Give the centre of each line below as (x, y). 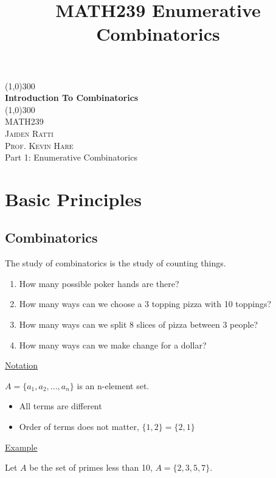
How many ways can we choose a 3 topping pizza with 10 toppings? (145, 304)
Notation (22, 365)
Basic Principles (73, 199)
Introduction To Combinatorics (72, 98)
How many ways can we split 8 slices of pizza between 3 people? (139, 324)
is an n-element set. (113, 385)
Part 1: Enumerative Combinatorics (71, 157)
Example (21, 447)
